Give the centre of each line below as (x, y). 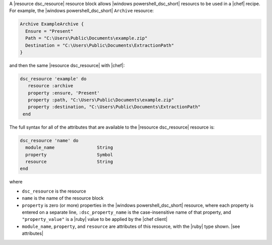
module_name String (69, 148)
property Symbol (69, 155)
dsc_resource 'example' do (53, 79)
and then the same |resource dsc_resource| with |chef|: (67, 65)
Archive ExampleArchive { (52, 24)
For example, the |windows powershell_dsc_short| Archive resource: (82, 11)
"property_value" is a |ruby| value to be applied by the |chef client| (95, 219)
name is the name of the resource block (63, 198)
